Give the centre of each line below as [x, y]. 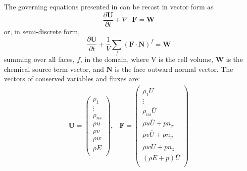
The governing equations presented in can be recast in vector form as [109, 6]
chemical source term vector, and [54, 69]
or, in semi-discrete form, [42, 31]
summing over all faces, [39, 59]
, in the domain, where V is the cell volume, [147, 59]
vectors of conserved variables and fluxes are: [72, 79]
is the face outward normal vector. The [174, 69]
